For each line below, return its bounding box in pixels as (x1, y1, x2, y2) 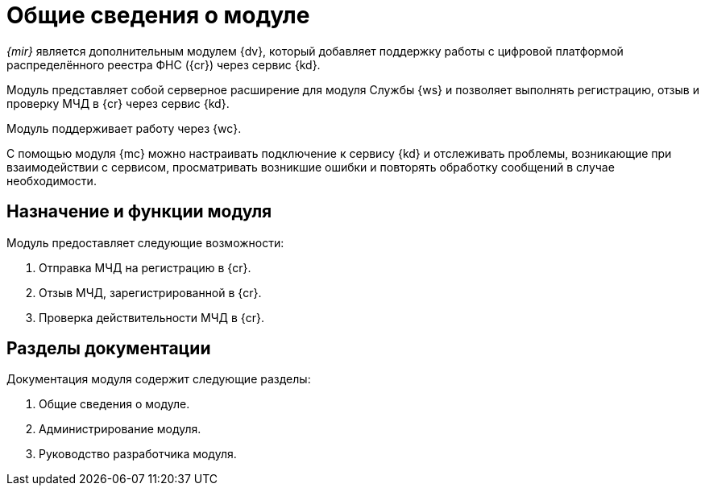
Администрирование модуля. (39, 422, 201, 436)
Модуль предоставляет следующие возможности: (6, 235, 284, 250)
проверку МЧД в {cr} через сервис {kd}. (6, 96, 230, 110)
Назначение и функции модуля (6, 201, 272, 222)
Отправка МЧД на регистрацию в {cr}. (39, 260, 251, 275)
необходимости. (6, 173, 97, 188)
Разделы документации (6, 338, 211, 359)
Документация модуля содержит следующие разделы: (6, 372, 311, 387)
